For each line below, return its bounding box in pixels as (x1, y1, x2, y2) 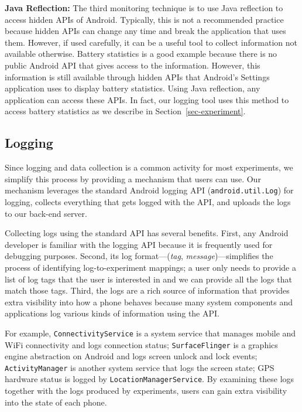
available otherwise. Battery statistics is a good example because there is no (5, 47, 277, 60)
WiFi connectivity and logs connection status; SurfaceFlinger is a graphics (5, 338, 278, 350)
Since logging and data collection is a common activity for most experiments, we (5, 161, 293, 173)
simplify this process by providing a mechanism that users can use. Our (5, 172, 261, 185)
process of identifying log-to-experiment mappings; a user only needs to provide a (5, 261, 296, 273)
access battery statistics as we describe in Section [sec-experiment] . (5, 105, 246, 117)
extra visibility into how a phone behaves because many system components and (5, 295, 293, 308)
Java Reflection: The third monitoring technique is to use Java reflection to (5, 2, 283, 13)
